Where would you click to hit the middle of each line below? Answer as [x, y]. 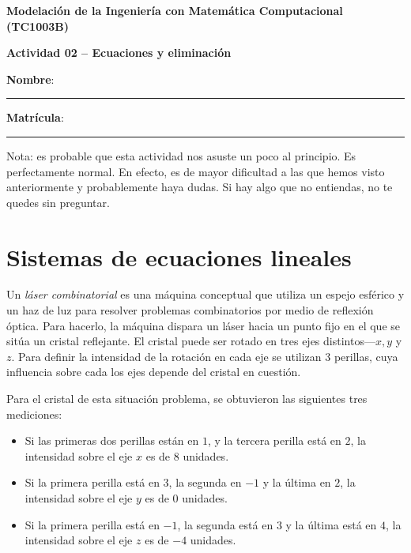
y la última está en [331, 524]
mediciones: [34, 414]
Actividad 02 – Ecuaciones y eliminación [119, 53]
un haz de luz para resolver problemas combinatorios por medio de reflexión [190, 310]
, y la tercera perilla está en [274, 440]
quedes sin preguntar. [58, 202]
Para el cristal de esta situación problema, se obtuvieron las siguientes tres [187, 399]
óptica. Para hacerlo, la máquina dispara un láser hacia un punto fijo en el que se [203, 325]
